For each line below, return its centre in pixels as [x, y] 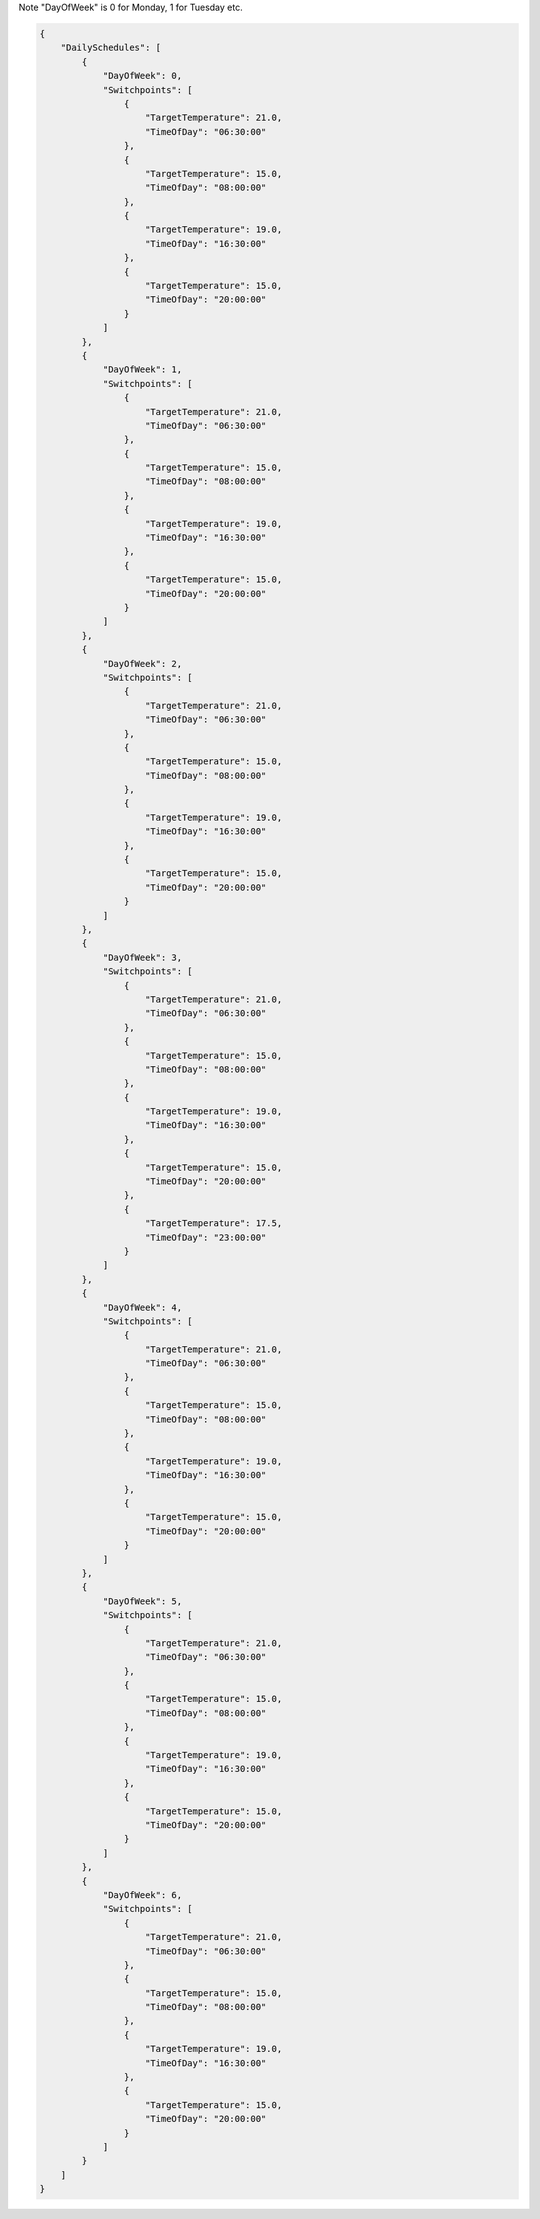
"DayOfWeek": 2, [142, 663]
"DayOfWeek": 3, [142, 957]
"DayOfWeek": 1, [142, 369]
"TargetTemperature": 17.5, [214, 1223]
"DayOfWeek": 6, [142, 1894]
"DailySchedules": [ [111, 48]
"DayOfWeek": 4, [142, 1307]
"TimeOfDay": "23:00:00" [206, 1237]
